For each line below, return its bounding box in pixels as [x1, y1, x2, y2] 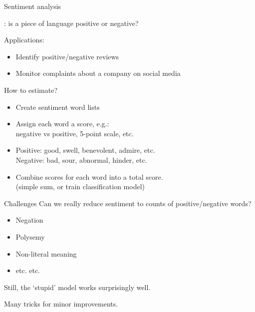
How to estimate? [4, 84, 57, 95]
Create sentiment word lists [15, 101, 100, 112]
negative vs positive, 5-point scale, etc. [15, 128, 134, 138]
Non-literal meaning [15, 248, 77, 259]
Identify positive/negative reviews [15, 51, 119, 61]
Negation [15, 215, 43, 225]
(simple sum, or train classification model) [15, 181, 145, 192]
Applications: [4, 34, 44, 45]
